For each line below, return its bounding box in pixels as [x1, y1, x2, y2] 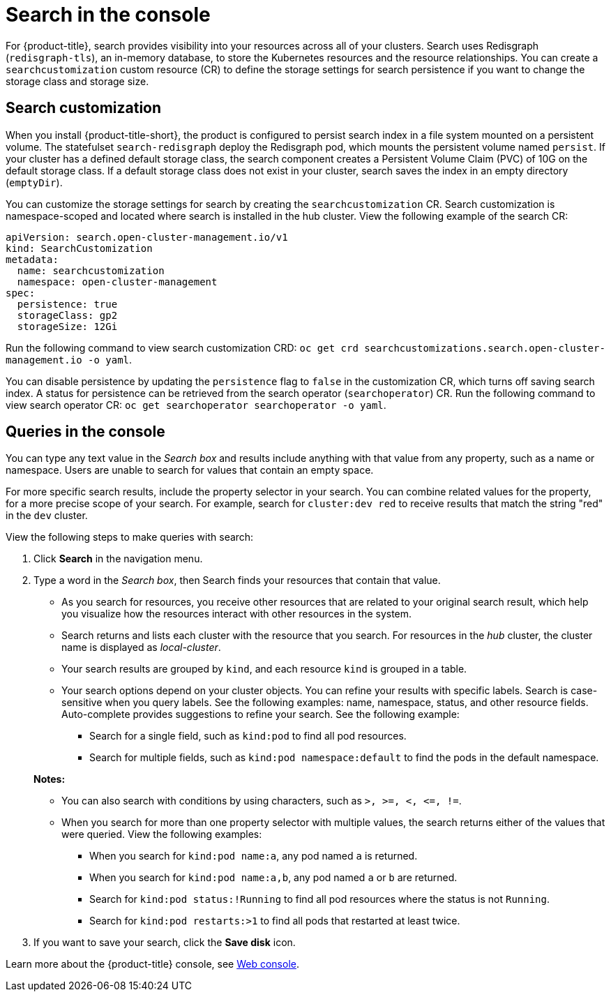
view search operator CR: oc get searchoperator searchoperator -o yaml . [6, 398, 386, 411]
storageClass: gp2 [17, 309, 118, 321]
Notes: [33, 773, 66, 786]
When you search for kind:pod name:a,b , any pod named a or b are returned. [89, 871, 458, 884]
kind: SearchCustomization [6, 242, 153, 254]
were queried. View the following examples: [61, 828, 262, 841]
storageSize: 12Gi [17, 320, 118, 332]
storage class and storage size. [6, 75, 149, 87]
